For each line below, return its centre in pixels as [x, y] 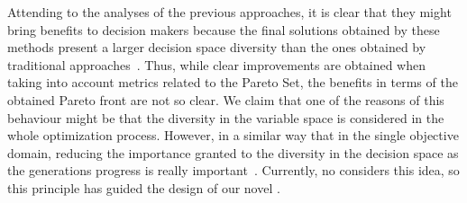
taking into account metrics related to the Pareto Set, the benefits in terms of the [233, 82]
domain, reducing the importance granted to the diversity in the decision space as [233, 152]
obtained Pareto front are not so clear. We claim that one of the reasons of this [226, 99]
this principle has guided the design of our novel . [144, 187]
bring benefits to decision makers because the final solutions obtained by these [224, 29]
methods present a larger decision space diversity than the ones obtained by [217, 47]
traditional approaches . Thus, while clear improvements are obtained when [216, 64]
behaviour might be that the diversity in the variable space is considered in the [226, 117]
